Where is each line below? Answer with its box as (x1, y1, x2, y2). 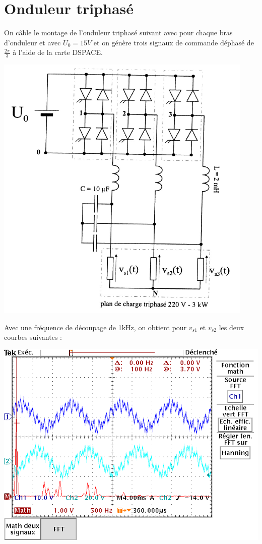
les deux (219, 322, 244, 332)
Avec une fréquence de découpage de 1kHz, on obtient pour (4, 322, 187, 332)
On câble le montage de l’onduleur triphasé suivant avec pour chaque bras (4, 27, 233, 38)
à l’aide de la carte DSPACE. (13, 47, 103, 57)
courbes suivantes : (4, 332, 62, 342)
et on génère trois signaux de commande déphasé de (93, 37, 254, 47)
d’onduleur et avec (4, 37, 61, 47)
